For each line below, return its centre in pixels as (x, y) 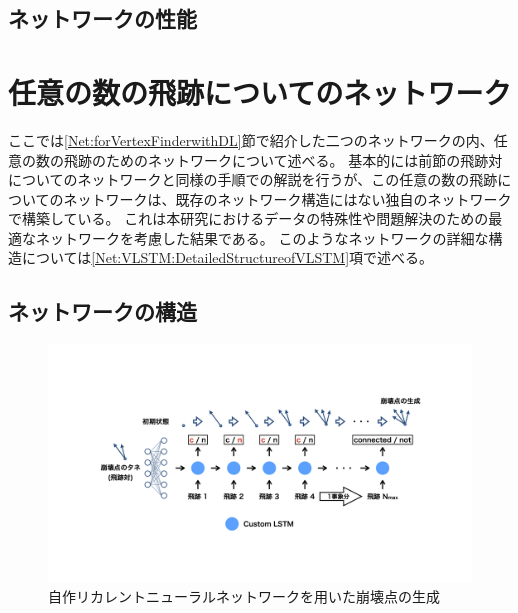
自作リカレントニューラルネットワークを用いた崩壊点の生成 (244, 596)
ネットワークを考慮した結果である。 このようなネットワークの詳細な (262, 237)
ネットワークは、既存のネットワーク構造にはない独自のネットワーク (287, 198)
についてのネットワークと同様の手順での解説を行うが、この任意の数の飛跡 (253, 179)
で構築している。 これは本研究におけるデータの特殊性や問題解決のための (248, 218)
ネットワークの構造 (102, 311)
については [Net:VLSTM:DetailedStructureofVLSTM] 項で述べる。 (227, 257)
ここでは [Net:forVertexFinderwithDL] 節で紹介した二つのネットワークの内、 (251, 139)
